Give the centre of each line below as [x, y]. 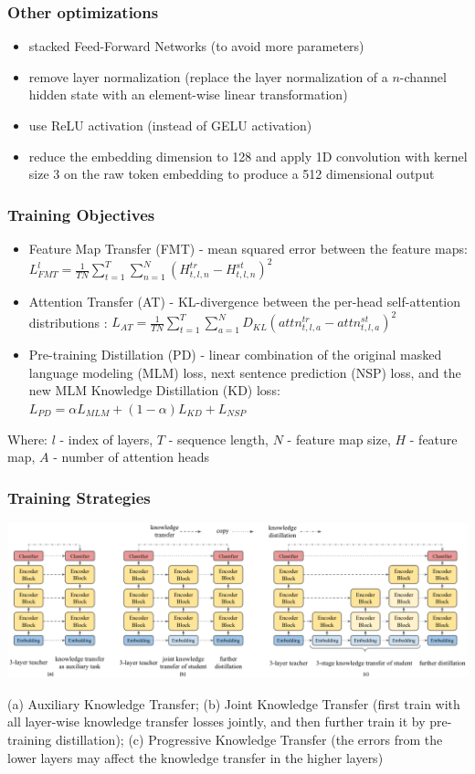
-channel [423, 76]
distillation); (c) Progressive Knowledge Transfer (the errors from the [249, 740]
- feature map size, [339, 439]
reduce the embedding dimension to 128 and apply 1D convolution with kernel [248, 156]
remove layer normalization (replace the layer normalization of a [208, 76]
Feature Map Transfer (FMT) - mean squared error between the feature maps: [248, 248]
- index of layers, [106, 439]
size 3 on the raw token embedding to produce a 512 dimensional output [232, 174]
